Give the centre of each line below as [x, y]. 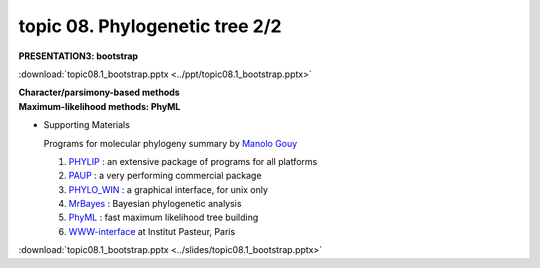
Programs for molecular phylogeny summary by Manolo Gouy [170, 143]
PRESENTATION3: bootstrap [78, 56]
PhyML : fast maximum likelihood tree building [163, 217]
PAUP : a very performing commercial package [165, 176]
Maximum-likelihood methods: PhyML [99, 106]
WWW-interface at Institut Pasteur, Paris [152, 231]
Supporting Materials [86, 125]
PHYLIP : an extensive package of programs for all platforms [193, 161]
